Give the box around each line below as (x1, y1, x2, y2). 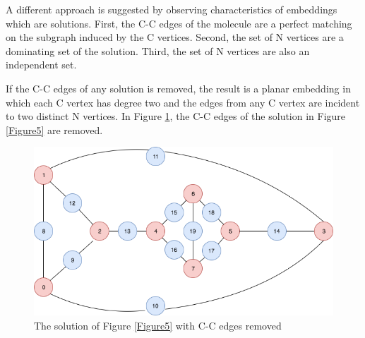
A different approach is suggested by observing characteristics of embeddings (6, 2, 337, 16)
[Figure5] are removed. (6, 122, 103, 137)
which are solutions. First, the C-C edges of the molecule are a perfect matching (6, 16, 352, 30)
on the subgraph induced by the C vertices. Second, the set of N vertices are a (6, 30, 344, 44)
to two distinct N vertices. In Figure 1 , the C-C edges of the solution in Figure (6, 109, 346, 123)
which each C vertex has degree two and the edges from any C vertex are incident (6, 95, 360, 109)
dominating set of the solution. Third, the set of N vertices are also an (6, 43, 310, 58)
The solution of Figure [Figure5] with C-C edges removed (34, 318, 282, 332)
